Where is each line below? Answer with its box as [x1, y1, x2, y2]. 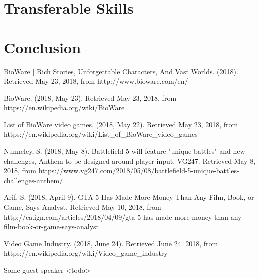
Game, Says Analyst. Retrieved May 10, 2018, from [4, 202, 161, 212]
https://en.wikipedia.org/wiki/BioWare [4, 102, 125, 113]
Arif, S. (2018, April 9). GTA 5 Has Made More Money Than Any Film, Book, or [4, 192, 254, 202]
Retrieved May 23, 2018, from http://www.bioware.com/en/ [4, 76, 188, 86]
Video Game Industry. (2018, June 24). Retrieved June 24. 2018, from [4, 238, 218, 248]
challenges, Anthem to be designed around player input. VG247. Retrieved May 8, [4, 155, 256, 166]
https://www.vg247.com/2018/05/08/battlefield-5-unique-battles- [38, 165, 239, 176]
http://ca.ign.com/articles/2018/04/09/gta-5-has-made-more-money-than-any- [4, 211, 244, 222]
